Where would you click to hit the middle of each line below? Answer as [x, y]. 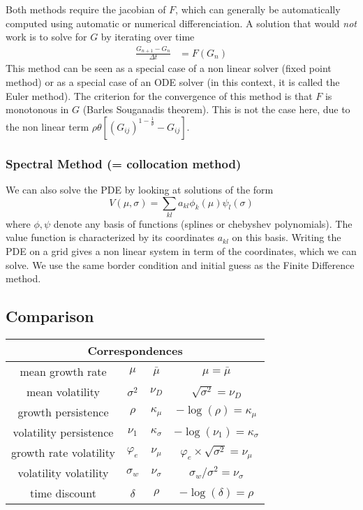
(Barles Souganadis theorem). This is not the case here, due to [216, 109]
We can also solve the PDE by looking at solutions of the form [140, 189]
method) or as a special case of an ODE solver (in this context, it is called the [173, 81]
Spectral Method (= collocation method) [124, 163]
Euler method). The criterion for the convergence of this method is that [159, 95]
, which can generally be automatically [258, 9]
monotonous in [37, 109]
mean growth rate [63, 372]
